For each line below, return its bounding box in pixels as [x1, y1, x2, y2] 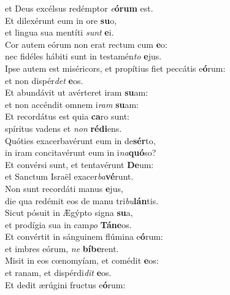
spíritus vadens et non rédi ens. [5, 121, 122, 134]
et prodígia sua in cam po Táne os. [5, 218, 132, 231]
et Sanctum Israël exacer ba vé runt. [5, 170, 134, 183]
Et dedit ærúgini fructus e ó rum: [5, 278, 126, 291]
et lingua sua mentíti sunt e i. [5, 26, 114, 39]
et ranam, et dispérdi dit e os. [5, 266, 112, 279]
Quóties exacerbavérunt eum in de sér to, [5, 134, 156, 147]
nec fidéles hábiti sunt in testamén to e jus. [5, 50, 162, 63]
